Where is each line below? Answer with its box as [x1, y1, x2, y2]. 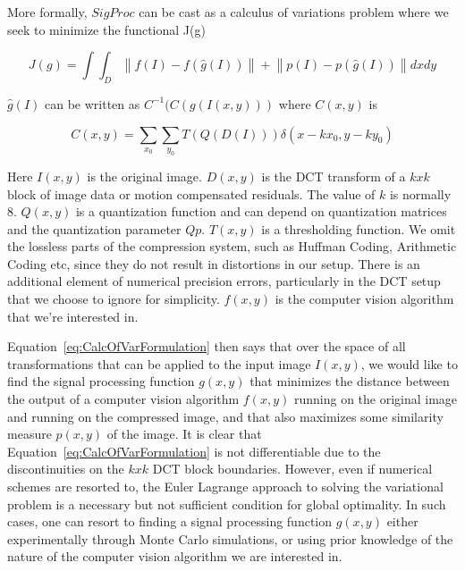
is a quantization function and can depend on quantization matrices [75, 202, 447, 221]
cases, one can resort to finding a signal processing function [7, 512, 333, 531]
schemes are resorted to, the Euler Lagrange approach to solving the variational [7, 477, 444, 496]
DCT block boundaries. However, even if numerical [152, 459, 433, 478]
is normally [389, 184, 452, 203]
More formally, [7, 3, 88, 21]
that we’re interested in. [7, 306, 139, 325]
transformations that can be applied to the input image [7, 354, 311, 373]
